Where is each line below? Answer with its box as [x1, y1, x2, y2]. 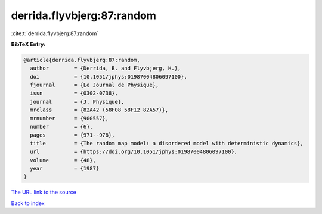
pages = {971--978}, [30, 132, 116, 138]
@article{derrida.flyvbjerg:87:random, [23, 57, 140, 63]
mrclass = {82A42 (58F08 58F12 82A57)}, [30, 107, 169, 113]
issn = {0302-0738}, [30, 90, 119, 97]
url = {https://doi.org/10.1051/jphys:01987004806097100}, [30, 148, 238, 155]
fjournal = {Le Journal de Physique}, [30, 82, 159, 89]
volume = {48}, [30, 157, 97, 163]
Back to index [11, 200, 45, 207]
